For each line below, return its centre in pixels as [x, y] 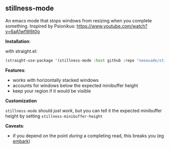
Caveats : [15, 126]
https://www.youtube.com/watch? [112, 26]
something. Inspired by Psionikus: [40, 26]
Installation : [18, 41]
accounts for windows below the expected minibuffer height [75, 85]
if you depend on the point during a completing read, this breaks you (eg [88, 136]
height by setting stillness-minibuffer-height [54, 116]
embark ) [22, 141]
